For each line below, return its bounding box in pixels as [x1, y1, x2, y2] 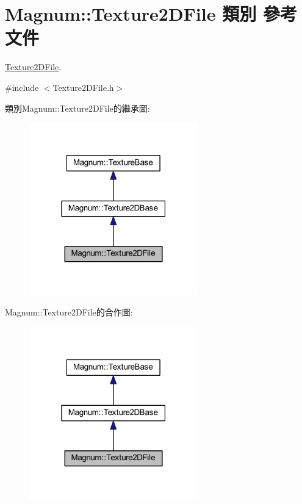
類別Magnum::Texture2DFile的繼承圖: [5, 101, 150, 114]
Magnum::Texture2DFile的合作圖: [5, 306, 133, 319]
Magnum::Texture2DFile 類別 [5, 1, 257, 26]
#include [5, 81, 39, 93]
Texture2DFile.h [52, 81, 114, 93]
